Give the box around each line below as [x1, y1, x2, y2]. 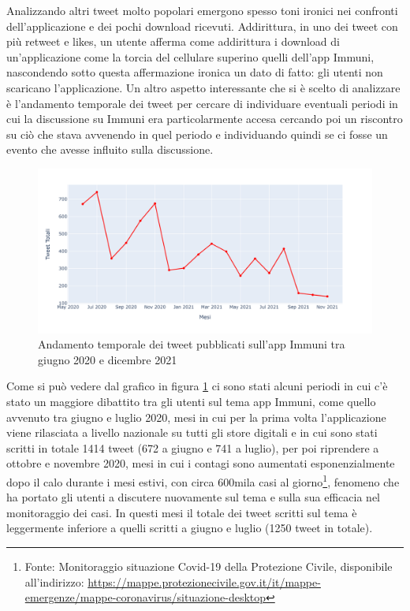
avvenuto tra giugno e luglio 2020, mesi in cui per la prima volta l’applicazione [6, 408, 386, 425]
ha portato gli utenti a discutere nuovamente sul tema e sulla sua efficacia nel [6, 489, 380, 505]
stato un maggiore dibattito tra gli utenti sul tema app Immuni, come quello [6, 393, 376, 409]
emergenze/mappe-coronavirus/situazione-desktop [24, 589, 266, 605]
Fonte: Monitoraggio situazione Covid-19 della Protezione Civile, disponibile [24, 558, 393, 574]
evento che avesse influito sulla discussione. [6, 141, 214, 158]
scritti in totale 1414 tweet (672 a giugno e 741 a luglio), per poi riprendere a [6, 439, 379, 456]
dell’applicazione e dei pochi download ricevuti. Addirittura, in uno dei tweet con [6, 17, 398, 34]
